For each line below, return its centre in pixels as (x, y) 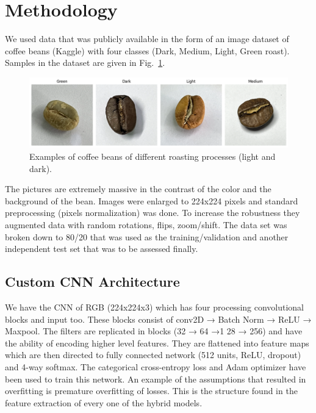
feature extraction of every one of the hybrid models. (104, 402)
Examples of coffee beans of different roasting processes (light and (153, 156)
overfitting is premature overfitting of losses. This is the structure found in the (151, 391)
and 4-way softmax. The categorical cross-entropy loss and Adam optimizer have (156, 366)
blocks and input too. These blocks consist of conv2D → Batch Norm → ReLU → (158, 319)
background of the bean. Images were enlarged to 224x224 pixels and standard (152, 200)
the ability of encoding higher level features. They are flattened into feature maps (157, 343)
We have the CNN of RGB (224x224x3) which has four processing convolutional (155, 307)
